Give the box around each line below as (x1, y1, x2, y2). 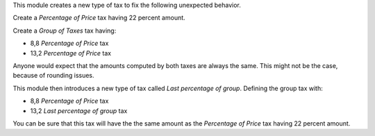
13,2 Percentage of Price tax (30, 49, 111, 57)
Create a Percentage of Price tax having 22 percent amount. (12, 14, 185, 22)
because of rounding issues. (12, 71, 94, 80)
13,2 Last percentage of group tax (30, 106, 128, 114)
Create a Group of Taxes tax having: (12, 26, 117, 35)
